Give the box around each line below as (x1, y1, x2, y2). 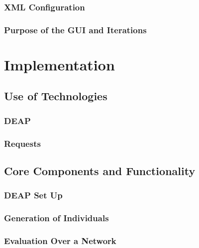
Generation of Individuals (4, 212, 109, 224)
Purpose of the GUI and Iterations (4, 23, 147, 36)
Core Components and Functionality (4, 163, 196, 178)
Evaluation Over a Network (4, 234, 116, 247)
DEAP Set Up (4, 189, 63, 201)
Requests (4, 137, 41, 149)
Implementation (4, 54, 115, 74)
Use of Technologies (4, 88, 107, 104)
